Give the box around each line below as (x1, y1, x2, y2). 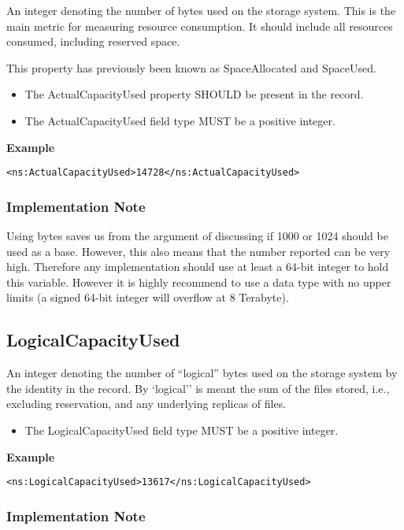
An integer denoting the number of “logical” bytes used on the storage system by (6, 365, 398, 381)
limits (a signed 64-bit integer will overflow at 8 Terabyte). (6, 289, 289, 306)
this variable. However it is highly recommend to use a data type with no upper (6, 273, 391, 290)
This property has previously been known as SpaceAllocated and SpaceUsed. (6, 59, 376, 76)
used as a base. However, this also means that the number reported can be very (6, 243, 391, 259)
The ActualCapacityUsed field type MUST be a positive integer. (24, 112, 335, 128)
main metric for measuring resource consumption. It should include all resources (6, 17, 393, 34)
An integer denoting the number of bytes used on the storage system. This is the (6, 2, 396, 18)
